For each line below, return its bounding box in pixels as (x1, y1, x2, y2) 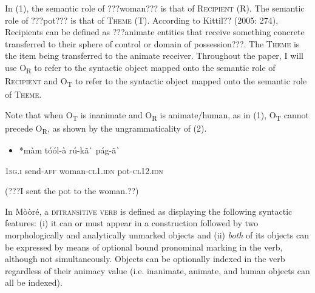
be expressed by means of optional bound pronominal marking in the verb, (5, 240, 283, 253)
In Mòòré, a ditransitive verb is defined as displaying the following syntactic (5, 204, 293, 217)
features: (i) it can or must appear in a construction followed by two (5, 217, 259, 229)
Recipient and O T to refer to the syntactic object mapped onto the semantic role (5, 75, 307, 89)
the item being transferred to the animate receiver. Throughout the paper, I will (5, 49, 303, 62)
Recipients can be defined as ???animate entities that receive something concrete (5, 25, 305, 38)
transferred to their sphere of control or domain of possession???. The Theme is (5, 37, 300, 50)
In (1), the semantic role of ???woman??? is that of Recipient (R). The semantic (5, 2, 305, 14)
